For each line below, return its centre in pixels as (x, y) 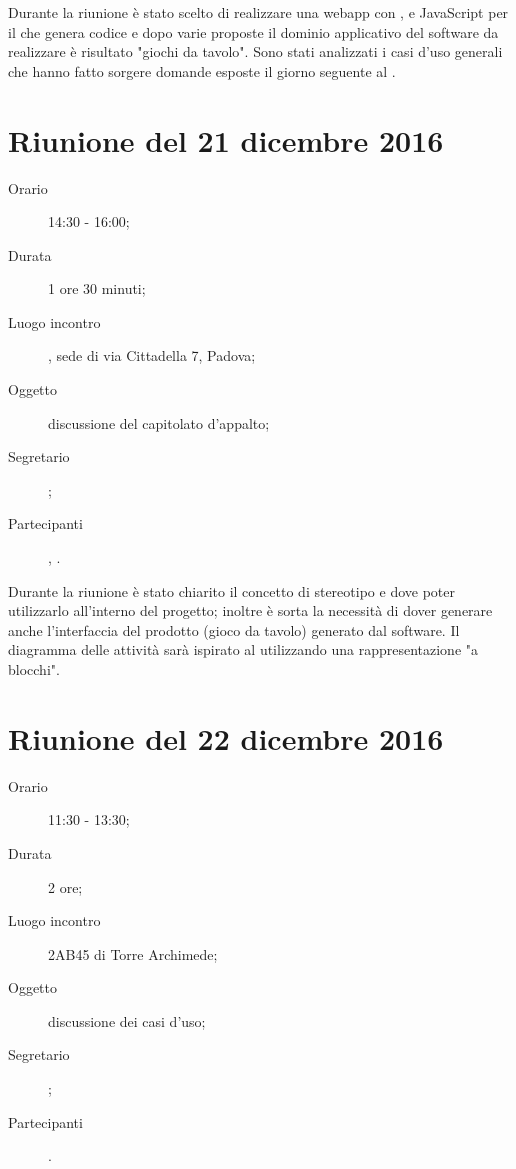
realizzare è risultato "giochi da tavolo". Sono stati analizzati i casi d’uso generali (255, 51)
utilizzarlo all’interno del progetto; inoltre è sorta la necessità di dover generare (250, 610)
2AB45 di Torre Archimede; (133, 953)
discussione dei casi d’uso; (127, 1020)
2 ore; (65, 886)
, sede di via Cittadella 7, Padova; (152, 355)
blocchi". (34, 669)
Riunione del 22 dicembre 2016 (226, 737)
